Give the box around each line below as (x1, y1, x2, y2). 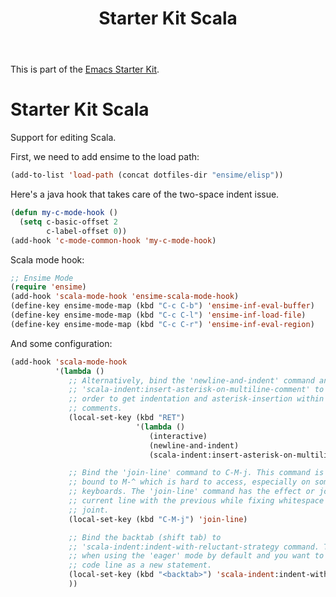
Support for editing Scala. (10, 132, 117, 144)
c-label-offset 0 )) (46, 226, 128, 236)
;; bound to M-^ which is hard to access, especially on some (68, 477, 333, 487)
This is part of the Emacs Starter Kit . (10, 63, 160, 76)
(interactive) (148, 431, 208, 441)
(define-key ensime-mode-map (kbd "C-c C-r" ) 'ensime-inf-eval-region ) (10, 319, 315, 329)
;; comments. (68, 403, 123, 414)
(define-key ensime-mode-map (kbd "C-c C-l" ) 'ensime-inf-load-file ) (10, 310, 307, 320)
